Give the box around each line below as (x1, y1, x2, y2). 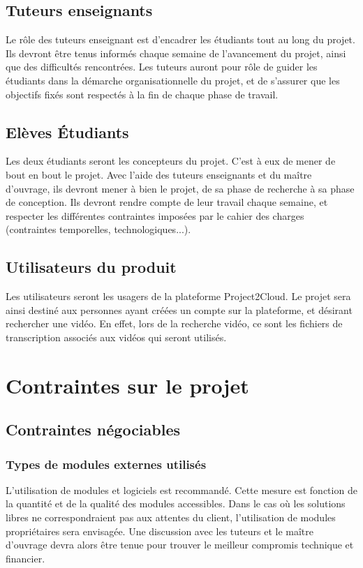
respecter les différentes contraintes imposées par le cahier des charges (6, 208, 304, 223)
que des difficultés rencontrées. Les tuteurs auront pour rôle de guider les (6, 59, 318, 74)
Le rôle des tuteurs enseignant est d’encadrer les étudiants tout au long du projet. (6, 32, 355, 47)
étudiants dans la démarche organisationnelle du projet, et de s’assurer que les (6, 73, 340, 87)
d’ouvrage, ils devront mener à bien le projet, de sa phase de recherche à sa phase (6, 181, 355, 195)
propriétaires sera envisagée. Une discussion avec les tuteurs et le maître (6, 523, 313, 538)
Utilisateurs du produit (6, 256, 177, 278)
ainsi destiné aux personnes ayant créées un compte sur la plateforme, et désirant (6, 302, 353, 317)
